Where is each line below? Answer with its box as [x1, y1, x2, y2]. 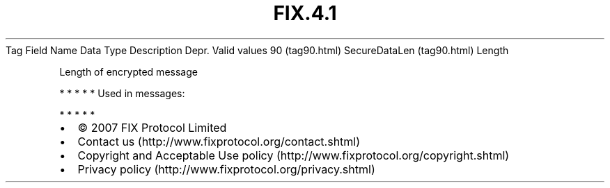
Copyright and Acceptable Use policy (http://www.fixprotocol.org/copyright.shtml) [77, 148, 510, 162]
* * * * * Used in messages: [59, 87, 185, 99]
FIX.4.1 [273, 1, 337, 25]
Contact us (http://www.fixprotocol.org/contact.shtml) [77, 134, 361, 148]
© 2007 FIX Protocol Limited [77, 120, 227, 135]
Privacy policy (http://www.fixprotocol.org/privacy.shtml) [77, 162, 375, 176]
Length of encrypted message [59, 65, 198, 78]
